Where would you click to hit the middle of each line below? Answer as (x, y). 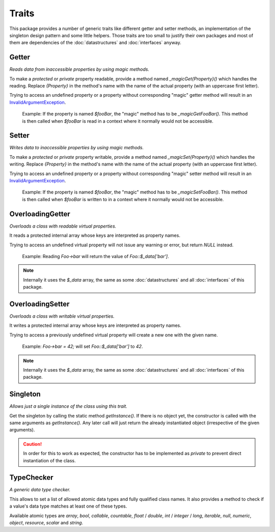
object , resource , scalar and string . (46, 523)
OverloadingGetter (40, 214)
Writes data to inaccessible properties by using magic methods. (77, 148)
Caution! (33, 444)
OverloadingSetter (39, 304)
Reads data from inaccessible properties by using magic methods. (79, 69)
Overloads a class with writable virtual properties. (62, 316)
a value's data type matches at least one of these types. (68, 506)
